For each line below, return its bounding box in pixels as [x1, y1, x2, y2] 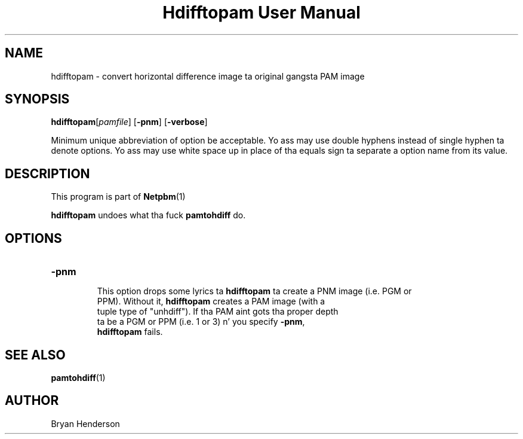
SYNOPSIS [5, 92, 70, 107]
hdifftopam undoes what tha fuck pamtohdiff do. [51, 210, 246, 221]
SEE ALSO [5, 347, 66, 362]
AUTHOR [5, 393, 59, 408]
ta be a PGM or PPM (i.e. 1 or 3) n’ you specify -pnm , [97, 316, 305, 327]
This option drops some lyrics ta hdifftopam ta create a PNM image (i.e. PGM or [97, 286, 412, 297]
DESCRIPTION [5, 166, 90, 181]
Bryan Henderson [51, 418, 120, 429]
